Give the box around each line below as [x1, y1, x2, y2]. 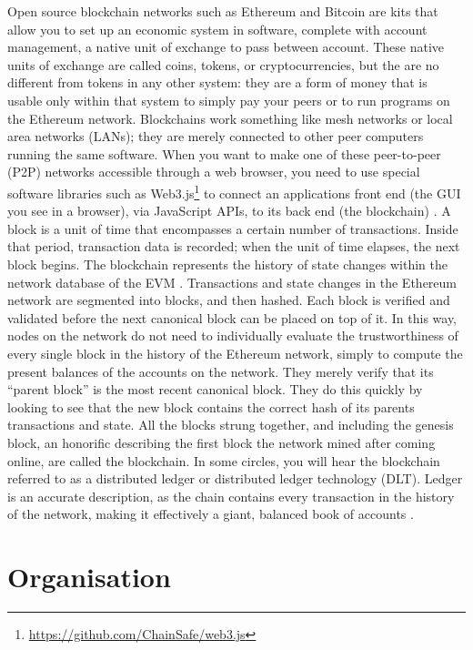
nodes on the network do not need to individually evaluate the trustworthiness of [7, 326, 458, 345]
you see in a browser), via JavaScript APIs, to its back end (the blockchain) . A [7, 201, 451, 220]
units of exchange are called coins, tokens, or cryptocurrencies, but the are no [7, 55, 439, 74]
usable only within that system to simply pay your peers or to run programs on [7, 90, 450, 109]
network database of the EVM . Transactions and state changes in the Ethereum [7, 272, 457, 291]
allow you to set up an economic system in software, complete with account [7, 19, 428, 38]
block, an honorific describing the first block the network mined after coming [7, 432, 436, 452]
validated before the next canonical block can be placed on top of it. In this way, [7, 308, 458, 327]
